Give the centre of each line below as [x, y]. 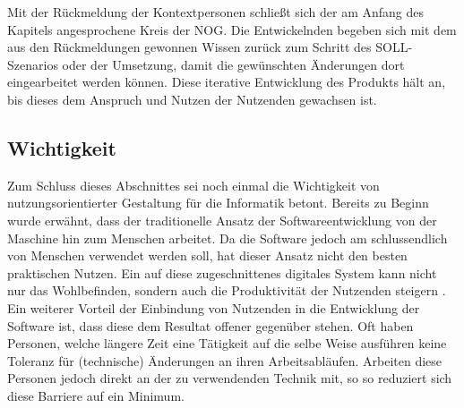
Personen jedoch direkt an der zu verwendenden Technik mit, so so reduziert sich [230, 378]
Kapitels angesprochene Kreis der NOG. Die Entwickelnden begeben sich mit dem [232, 29]
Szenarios [33, 64]
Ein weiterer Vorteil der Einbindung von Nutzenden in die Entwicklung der [214, 307]
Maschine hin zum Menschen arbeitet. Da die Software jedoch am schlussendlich [228, 238]
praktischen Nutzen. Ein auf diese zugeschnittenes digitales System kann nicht [222, 272]
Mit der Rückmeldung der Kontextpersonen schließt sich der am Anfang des [215, 12]
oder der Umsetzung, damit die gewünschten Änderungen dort [233, 64]
